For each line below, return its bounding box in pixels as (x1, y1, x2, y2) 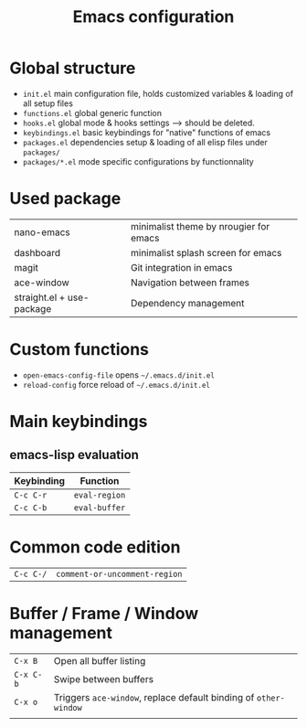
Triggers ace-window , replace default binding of (53, 691, 255, 703)
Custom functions (9, 339, 149, 360)
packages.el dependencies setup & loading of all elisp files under (22, 136, 268, 147)
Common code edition (9, 537, 181, 557)
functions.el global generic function (22, 107, 163, 118)
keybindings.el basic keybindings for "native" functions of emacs (22, 126, 271, 138)
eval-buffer (73, 502, 126, 513)
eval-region (73, 489, 126, 500)
